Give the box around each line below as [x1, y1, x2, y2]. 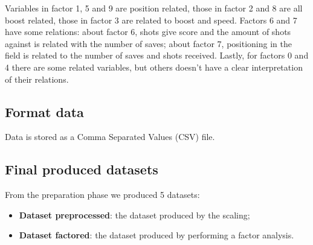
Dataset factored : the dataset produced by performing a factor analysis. [19, 229, 294, 241]
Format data [5, 102, 84, 121]
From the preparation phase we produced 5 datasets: [5, 188, 200, 201]
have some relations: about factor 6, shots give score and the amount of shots [5, 25, 291, 38]
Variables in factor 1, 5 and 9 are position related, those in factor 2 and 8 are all [5, 2, 303, 14]
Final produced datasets [5, 160, 158, 179]
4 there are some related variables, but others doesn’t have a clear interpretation [5, 60, 303, 73]
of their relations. [5, 72, 69, 85]
